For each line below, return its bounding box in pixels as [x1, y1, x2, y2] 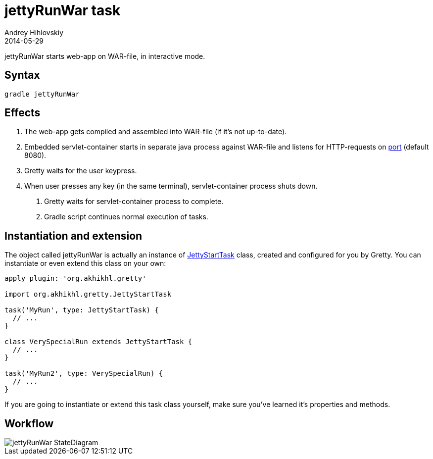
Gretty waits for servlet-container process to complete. [44, 197, 224, 206]
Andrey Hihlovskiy [4, 28, 64, 37]
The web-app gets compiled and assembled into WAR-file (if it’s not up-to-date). [24, 127, 287, 136]
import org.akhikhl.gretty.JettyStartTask [4, 290, 172, 299]
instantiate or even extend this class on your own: [4, 259, 166, 268]
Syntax [4, 69, 40, 82]
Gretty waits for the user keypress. [24, 166, 137, 175]
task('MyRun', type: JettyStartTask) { [4, 306, 159, 314]
